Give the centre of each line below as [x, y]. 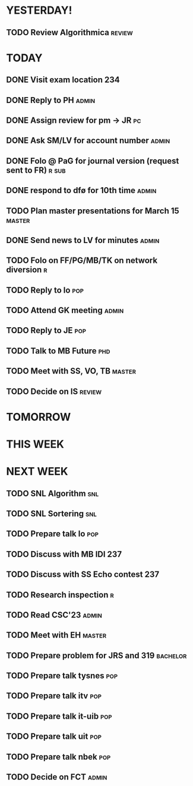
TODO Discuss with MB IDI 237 [64, 554]
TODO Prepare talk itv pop [54, 696]
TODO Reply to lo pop [45, 290]
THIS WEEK [35, 444]
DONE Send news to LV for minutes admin [83, 240]
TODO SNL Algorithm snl [53, 493]
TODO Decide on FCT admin [57, 777]
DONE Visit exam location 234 [63, 80]
